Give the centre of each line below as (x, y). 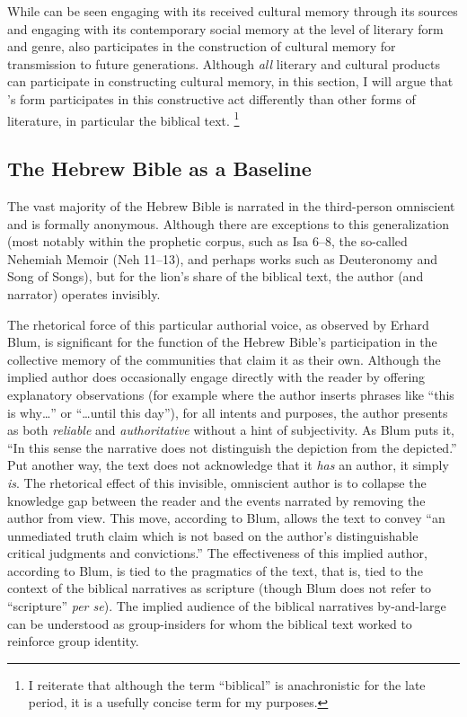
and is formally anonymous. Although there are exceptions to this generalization (229, 223)
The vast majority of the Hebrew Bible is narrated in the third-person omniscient (231, 206)
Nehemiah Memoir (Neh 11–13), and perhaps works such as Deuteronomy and (222, 258)
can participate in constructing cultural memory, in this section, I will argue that (230, 81)
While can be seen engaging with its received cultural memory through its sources (233, 11)
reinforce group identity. (73, 641)
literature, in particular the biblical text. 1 (123, 119)
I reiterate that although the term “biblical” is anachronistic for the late (227, 684)
